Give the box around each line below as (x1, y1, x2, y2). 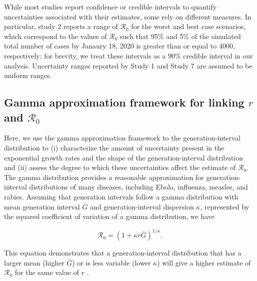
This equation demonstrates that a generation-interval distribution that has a (4, 247, 241, 258)
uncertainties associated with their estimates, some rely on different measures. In (4, 11, 251, 21)
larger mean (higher (4, 257, 64, 267)
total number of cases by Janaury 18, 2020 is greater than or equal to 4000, (4, 40, 235, 51)
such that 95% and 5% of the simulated (120, 30, 241, 41)
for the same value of (14, 267, 79, 277)
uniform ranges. (4, 70, 52, 80)
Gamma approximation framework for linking (4, 94, 244, 110)
